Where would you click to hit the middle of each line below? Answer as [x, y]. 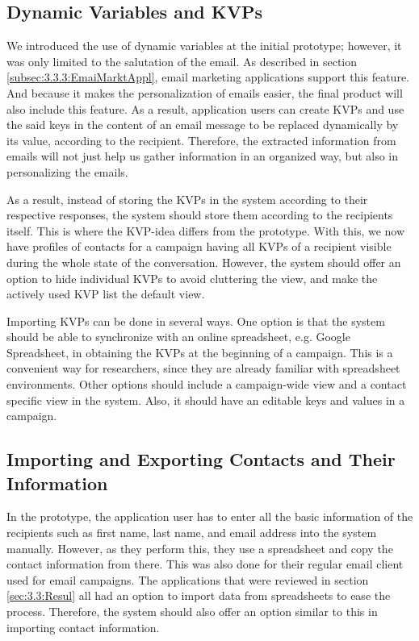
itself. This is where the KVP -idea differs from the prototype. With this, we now [206, 230]
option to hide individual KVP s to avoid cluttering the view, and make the [192, 278]
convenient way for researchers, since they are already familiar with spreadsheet [203, 368]
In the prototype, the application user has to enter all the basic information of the [210, 516]
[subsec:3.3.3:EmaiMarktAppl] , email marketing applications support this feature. [208, 77]
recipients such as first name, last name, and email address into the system [192, 533]
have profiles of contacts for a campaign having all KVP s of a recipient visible [199, 246]
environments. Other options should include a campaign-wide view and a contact [207, 384]
